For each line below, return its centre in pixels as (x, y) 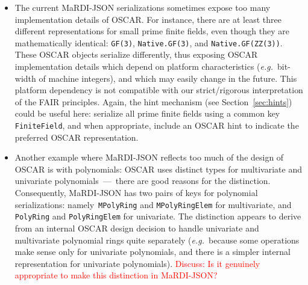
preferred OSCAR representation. (77, 137)
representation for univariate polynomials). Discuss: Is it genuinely (137, 263)
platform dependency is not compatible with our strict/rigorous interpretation (159, 90)
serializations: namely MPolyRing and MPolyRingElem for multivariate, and (153, 204)
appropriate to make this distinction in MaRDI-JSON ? (116, 275)
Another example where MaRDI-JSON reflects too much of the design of (149, 157)
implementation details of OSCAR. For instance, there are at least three (148, 19)
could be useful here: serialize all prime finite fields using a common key (147, 113)
